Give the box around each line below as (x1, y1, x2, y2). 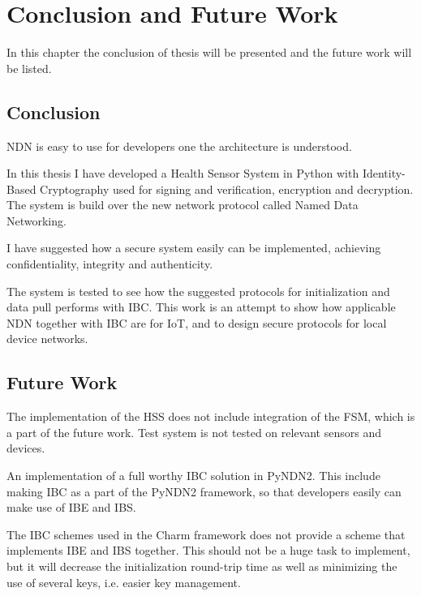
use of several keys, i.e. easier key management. (6, 573, 241, 590)
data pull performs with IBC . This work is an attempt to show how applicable (6, 298, 396, 315)
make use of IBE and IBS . (6, 499, 136, 516)
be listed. (6, 59, 52, 76)
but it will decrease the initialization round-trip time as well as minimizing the (6, 558, 397, 574)
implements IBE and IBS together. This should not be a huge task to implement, (6, 542, 410, 559)
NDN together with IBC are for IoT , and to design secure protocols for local (6, 314, 387, 331)
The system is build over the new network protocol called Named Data (6, 196, 359, 213)
